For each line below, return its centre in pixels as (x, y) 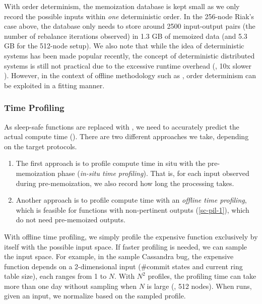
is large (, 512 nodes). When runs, (199, 286)
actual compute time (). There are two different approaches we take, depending (126, 136)
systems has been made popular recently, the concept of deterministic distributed (129, 55)
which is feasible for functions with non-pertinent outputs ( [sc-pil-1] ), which (133, 209)
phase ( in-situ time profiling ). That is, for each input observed (153, 173)
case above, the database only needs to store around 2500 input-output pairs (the (130, 26)
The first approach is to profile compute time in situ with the (111, 163)
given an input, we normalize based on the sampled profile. (95, 296)
